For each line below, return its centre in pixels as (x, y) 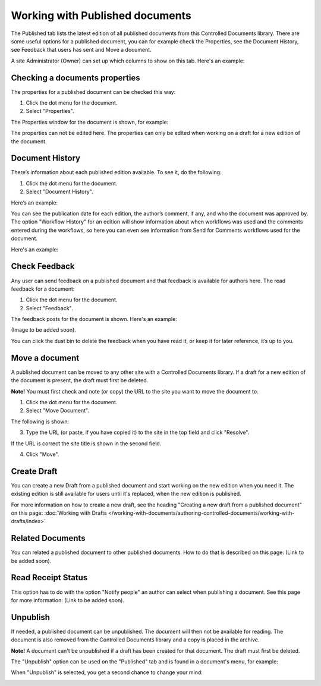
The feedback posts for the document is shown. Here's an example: (94, 319)
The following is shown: (40, 421)
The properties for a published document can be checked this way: (93, 92)
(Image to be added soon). (44, 330)
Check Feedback (43, 267)
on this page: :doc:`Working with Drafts (59, 513)
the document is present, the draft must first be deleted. (80, 380)
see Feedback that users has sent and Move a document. (81, 50)
